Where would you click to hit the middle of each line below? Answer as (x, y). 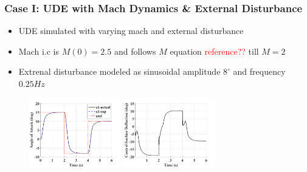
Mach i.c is (39, 51)
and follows (135, 51)
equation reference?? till (214, 51)
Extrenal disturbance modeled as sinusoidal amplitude (119, 71)
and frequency (259, 71)
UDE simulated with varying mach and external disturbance (131, 31)
